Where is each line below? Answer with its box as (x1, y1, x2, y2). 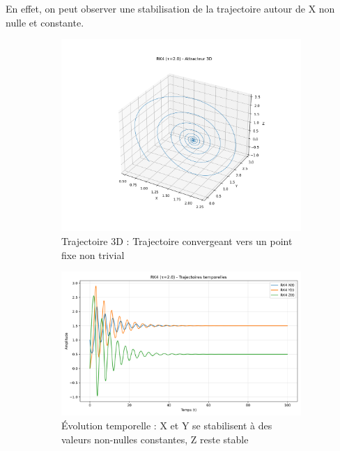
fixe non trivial (61, 247, 125, 262)
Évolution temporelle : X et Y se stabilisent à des (61, 417, 272, 432)
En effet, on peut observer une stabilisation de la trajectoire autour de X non (6, 1, 335, 15)
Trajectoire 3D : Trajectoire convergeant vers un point (61, 233, 293, 248)
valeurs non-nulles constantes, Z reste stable (61, 431, 249, 446)
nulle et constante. (6, 15, 84, 29)
